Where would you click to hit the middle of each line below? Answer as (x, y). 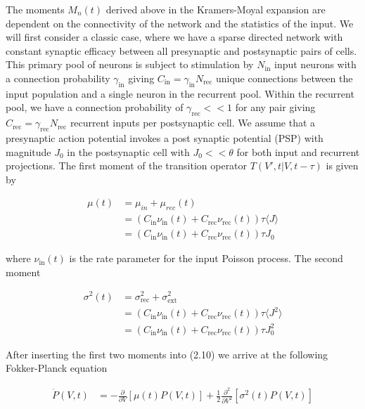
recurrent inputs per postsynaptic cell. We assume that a (193, 123)
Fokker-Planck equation (57, 368)
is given (342, 165)
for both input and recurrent (298, 151)
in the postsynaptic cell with (128, 151)
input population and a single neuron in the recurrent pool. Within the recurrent (180, 93)
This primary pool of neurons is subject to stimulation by (130, 64)
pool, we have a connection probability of (95, 107)
